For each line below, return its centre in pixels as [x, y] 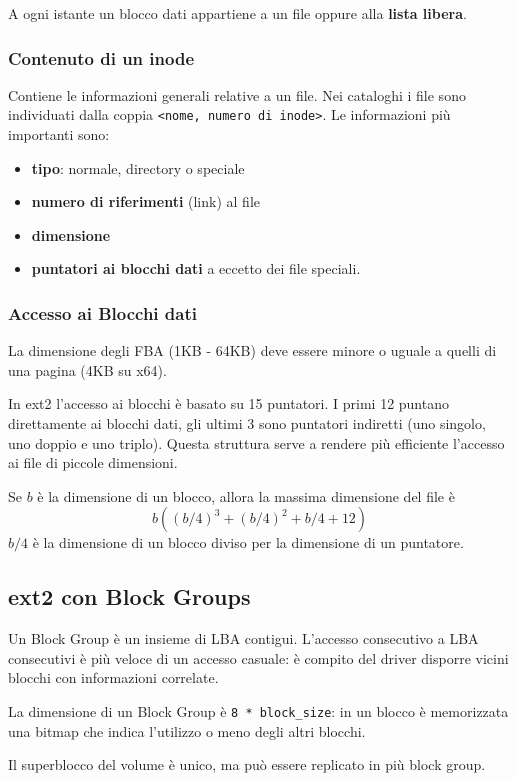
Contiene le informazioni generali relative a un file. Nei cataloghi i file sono [237, 94]
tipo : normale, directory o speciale [138, 167]
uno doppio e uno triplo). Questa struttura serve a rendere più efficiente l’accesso [256, 442]
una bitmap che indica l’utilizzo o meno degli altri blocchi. [187, 730]
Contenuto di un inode [101, 57]
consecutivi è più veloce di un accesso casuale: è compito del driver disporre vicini [258, 657]
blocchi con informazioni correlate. [113, 677]
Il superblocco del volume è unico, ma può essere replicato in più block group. [247, 764]
